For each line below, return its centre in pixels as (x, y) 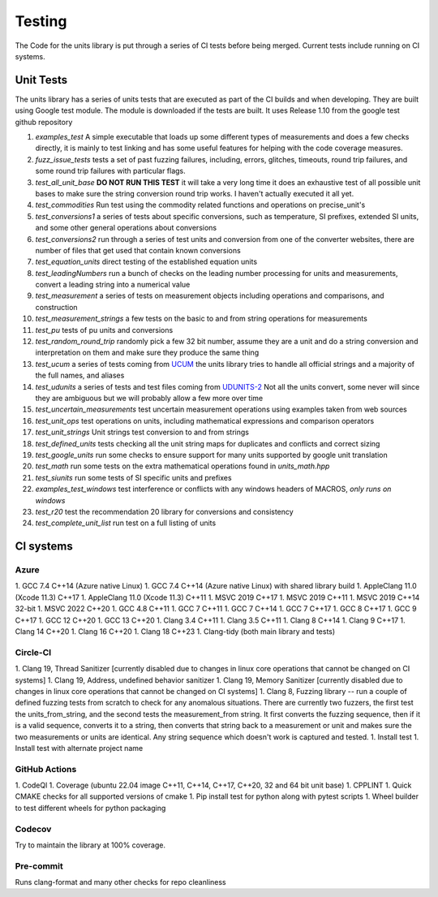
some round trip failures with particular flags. (110, 171)
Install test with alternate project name (79, 748)
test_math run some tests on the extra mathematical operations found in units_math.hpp (182, 466)
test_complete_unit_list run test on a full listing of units (126, 523)
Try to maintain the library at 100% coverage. (90, 845)
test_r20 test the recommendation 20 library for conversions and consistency (164, 511)
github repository (44, 122)
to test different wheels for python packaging (90, 808)
